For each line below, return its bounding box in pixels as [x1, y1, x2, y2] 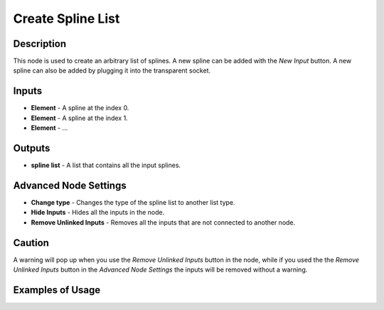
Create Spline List [13, 11, 120, 26]
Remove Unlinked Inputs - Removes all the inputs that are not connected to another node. [31, 218, 296, 227]
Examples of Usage [13, 284, 101, 296]
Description [13, 38, 67, 50]
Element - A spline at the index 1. [31, 114, 128, 122]
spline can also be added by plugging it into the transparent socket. [13, 66, 211, 75]
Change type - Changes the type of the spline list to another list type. [31, 198, 235, 206]
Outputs [13, 142, 50, 154]
